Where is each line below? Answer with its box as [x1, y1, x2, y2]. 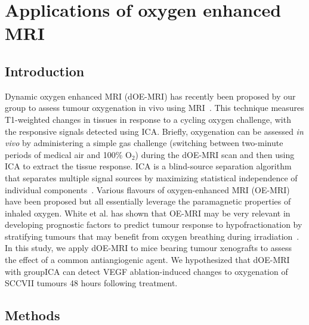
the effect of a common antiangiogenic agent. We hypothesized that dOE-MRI [5, 253, 290, 266]
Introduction [5, 61, 85, 80]
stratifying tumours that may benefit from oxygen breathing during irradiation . [5, 230, 299, 242]
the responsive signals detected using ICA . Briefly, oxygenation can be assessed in [5, 125, 304, 137]
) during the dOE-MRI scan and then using [135, 148, 295, 160]
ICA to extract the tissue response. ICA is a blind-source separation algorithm [5, 160, 292, 172]
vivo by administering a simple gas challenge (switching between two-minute [5, 137, 283, 149]
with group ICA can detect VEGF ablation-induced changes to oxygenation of [5, 265, 288, 277]
